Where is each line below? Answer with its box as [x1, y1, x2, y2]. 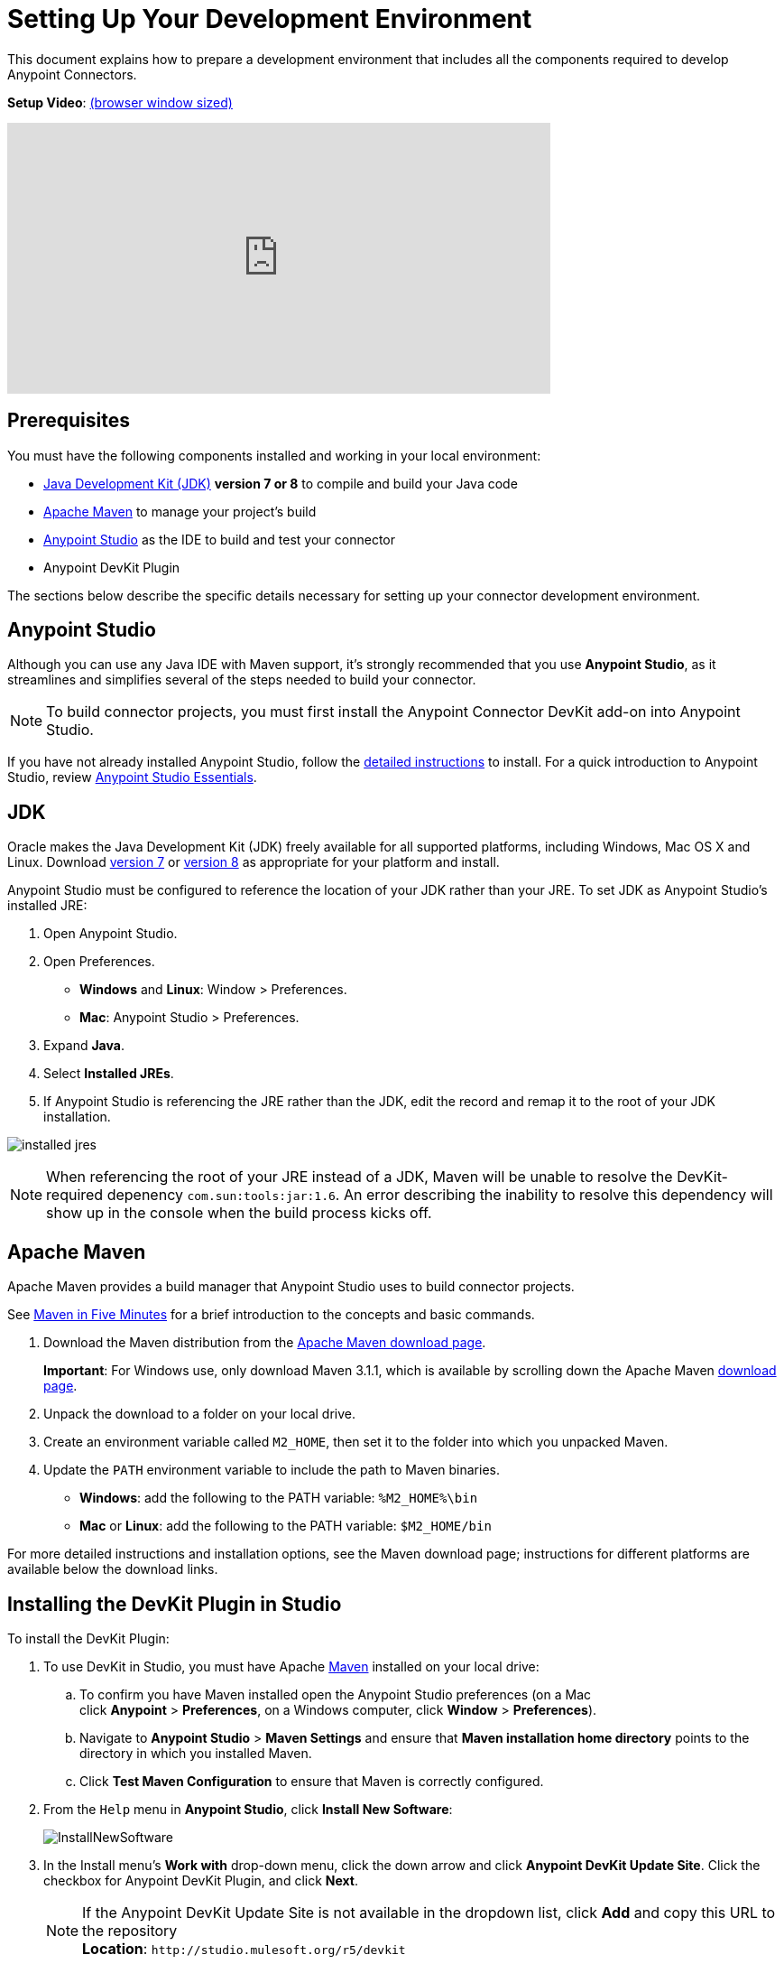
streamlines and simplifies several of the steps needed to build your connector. [7, 672, 476, 688]
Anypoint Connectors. [7, 66, 137, 82]
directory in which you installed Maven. [79, 1745, 312, 1761]
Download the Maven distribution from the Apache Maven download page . [43, 1335, 486, 1351]
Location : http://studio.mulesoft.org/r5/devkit [82, 1939, 406, 1958]
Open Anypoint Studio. [43, 926, 178, 942]
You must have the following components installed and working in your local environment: [7, 447, 541, 463]
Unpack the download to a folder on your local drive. [43, 1406, 355, 1422]
